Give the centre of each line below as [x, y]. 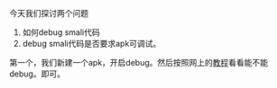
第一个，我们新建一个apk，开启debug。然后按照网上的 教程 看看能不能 [139, 62]
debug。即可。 [37, 74]
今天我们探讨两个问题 [49, 13]
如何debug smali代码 [61, 32]
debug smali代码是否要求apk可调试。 [92, 44]
